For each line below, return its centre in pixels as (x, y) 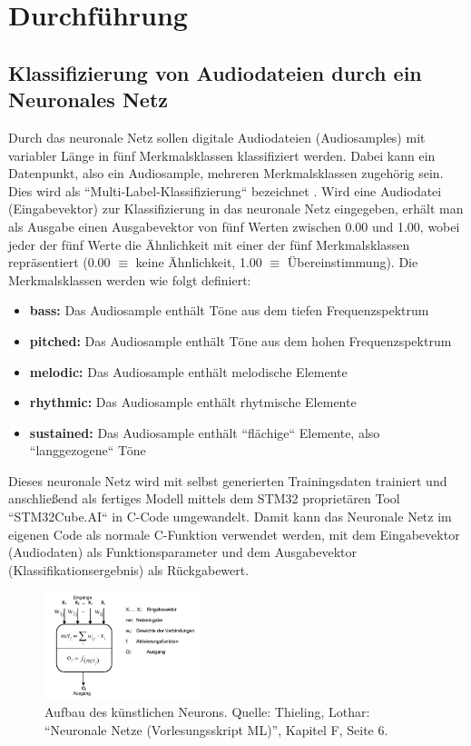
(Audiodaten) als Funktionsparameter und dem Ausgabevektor (183, 552)
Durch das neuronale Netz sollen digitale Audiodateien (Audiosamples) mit (217, 137)
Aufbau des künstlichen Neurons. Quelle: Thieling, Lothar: (207, 712)
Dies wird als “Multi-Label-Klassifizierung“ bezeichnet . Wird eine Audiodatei (225, 190)
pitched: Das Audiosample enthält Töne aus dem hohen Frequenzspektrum (240, 340)
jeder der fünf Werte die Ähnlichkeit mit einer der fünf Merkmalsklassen (209, 244)
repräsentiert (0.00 (59, 262)
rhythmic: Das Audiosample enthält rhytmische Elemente (193, 402)
